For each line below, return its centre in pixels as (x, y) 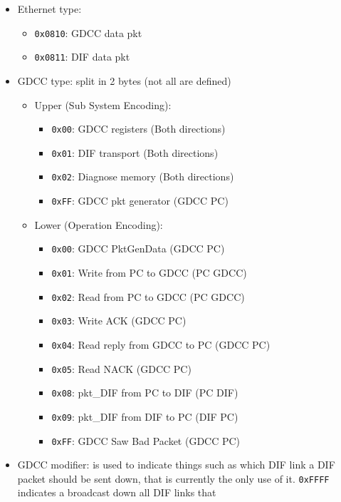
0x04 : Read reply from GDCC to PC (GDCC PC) (161, 344)
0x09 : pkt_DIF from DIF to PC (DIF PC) (145, 416)
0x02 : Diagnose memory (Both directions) (143, 176)
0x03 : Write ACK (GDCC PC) (119, 321)
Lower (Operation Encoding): (99, 224)
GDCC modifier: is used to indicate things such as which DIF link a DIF (176, 465)
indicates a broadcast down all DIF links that (117, 492)
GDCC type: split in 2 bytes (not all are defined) (124, 80)
